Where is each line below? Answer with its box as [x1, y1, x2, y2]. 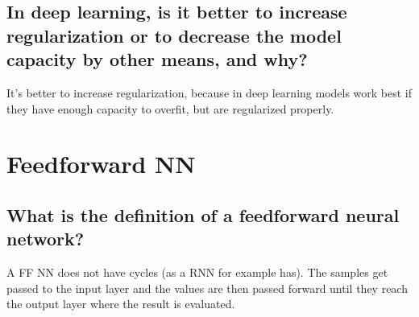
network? [6, 226, 85, 251]
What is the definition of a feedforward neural [6, 202, 400, 227]
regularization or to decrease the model [6, 23, 342, 47]
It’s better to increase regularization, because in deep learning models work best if [6, 84, 413, 101]
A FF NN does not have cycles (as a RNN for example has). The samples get [6, 264, 388, 281]
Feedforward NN [6, 147, 196, 180]
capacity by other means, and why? [6, 47, 308, 72]
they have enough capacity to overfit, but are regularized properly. [6, 100, 334, 117]
